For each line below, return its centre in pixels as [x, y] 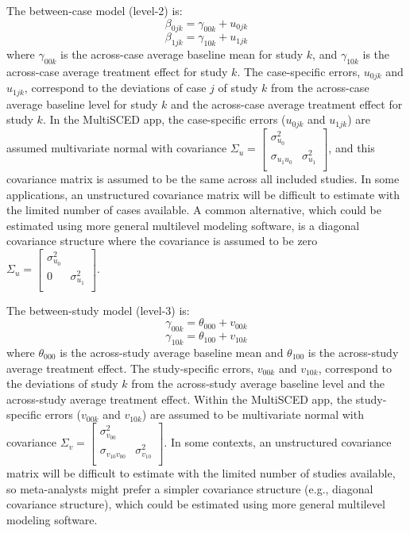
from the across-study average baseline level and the [258, 383]
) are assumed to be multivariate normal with [253, 414]
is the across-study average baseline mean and [172, 353]
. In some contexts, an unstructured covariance [278, 442]
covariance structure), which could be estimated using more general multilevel [196, 504]
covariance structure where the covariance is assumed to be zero [162, 241]
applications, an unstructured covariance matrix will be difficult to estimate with [203, 194]
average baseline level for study [82, 104]
